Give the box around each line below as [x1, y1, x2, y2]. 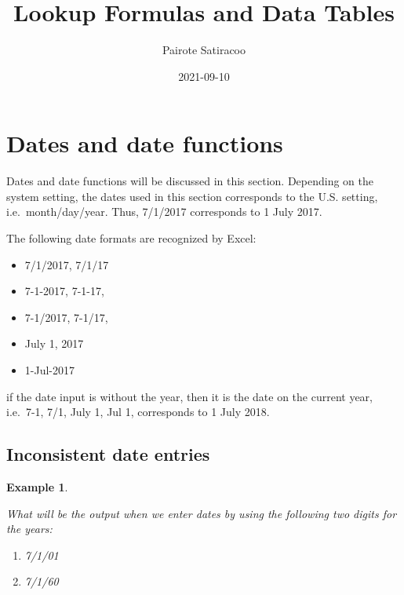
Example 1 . [6, 478, 68, 495]
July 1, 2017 [24, 335, 84, 352]
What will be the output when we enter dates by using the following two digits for [6, 505, 397, 521]
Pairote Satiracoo [162, 42, 246, 58]
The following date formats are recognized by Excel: [6, 230, 257, 246]
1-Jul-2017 [24, 362, 75, 378]
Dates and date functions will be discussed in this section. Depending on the [6, 173, 373, 189]
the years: [6, 520, 53, 537]
